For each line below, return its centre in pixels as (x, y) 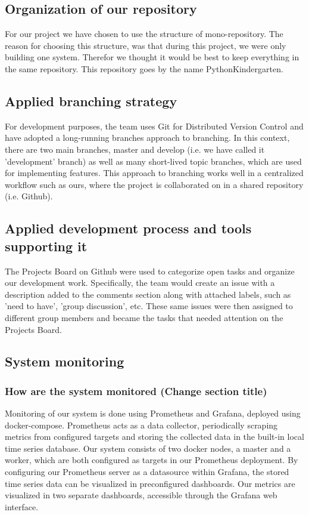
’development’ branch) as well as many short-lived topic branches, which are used (153, 161)
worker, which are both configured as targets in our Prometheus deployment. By (152, 460)
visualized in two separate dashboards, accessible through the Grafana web (141, 495)
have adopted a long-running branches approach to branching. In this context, (147, 138)
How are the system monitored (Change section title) (136, 391)
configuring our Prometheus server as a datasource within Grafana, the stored (147, 472)
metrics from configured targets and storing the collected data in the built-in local (154, 437)
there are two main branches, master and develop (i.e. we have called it (135, 149)
